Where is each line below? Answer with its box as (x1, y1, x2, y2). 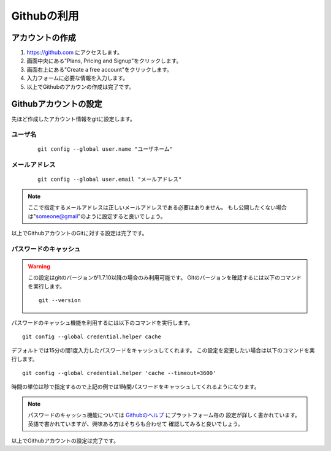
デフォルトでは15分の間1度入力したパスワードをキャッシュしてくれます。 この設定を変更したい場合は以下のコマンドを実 (11, 347, 315, 354)
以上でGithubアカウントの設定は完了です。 (11, 437, 120, 444)
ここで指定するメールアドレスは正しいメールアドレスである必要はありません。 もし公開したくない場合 (28, 204, 287, 211)
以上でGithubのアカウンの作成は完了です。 (26, 83, 135, 90)
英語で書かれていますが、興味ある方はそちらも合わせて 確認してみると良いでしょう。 (28, 420, 243, 427)
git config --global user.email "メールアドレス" (37, 176, 182, 183)
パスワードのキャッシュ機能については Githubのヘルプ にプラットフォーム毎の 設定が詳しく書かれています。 (28, 411, 300, 419)
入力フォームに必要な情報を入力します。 (26, 74, 129, 82)
